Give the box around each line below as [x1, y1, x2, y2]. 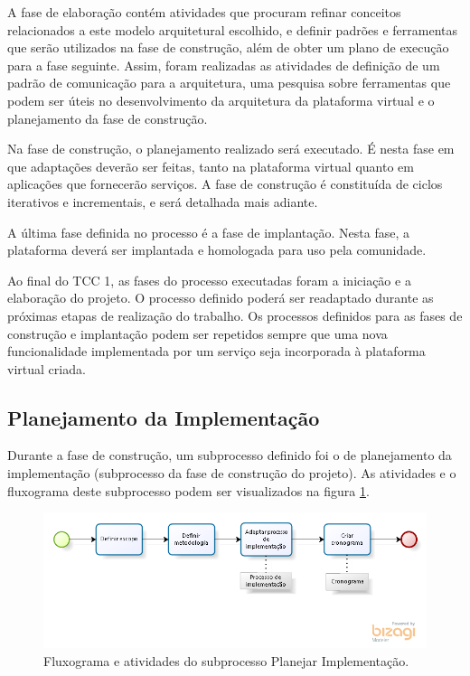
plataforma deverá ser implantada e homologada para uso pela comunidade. [7, 240, 427, 259]
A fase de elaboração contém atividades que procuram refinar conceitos [7, 3, 401, 21]
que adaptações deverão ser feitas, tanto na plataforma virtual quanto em [7, 156, 414, 175]
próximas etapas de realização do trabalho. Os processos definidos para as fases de [7, 305, 463, 324]
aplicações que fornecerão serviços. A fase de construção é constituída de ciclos [7, 174, 443, 193]
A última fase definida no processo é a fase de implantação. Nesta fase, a [7, 222, 409, 241]
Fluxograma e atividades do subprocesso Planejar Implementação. [43, 651, 409, 670]
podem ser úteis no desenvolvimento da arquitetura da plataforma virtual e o [7, 90, 435, 109]
